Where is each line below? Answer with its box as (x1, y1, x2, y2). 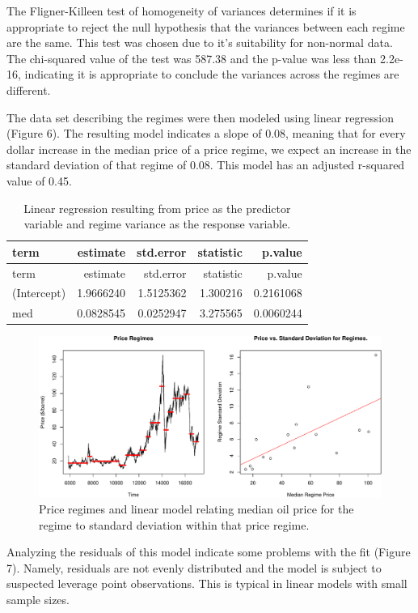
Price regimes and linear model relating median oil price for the (39, 500, 354, 517)
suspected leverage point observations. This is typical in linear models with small (6, 575, 407, 592)
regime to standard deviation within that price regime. (39, 516, 310, 533)
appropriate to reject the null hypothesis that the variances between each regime (6, 18, 405, 35)
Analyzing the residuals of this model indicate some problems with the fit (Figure (6, 543, 411, 560)
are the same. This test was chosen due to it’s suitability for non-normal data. (6, 34, 393, 51)
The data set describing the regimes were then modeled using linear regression (6, 109, 394, 126)
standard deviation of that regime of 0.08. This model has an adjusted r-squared (6, 156, 405, 173)
